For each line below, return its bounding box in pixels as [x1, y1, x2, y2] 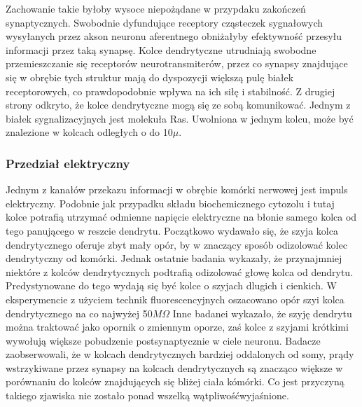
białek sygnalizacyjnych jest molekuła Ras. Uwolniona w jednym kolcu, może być [6, 111, 354, 125]
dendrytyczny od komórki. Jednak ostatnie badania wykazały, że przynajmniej [6, 251, 342, 265]
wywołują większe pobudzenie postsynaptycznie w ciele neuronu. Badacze [6, 333, 321, 347]
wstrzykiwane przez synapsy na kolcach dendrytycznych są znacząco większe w [6, 360, 343, 375]
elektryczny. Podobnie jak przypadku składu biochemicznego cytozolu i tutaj [6, 195, 335, 210]
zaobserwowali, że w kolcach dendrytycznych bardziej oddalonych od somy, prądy [6, 347, 354, 361]
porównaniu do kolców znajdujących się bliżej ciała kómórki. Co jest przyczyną [6, 374, 344, 389]
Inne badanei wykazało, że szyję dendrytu [172, 305, 352, 320]
